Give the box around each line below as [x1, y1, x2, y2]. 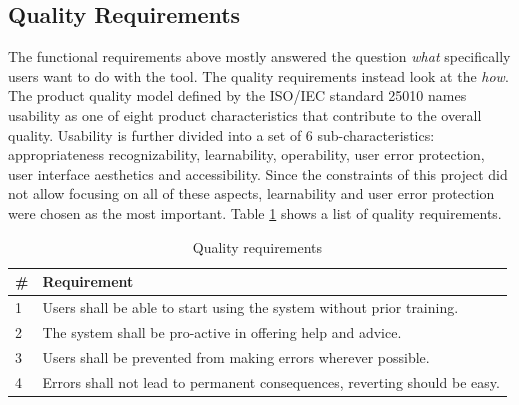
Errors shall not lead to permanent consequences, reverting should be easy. [42, 371, 500, 392]
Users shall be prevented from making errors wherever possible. [42, 346, 430, 367]
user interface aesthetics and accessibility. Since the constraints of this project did [8, 163, 508, 184]
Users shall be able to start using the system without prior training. [42, 296, 459, 317]
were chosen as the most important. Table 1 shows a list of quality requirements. [8, 202, 502, 223]
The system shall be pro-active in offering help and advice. [42, 321, 402, 342]
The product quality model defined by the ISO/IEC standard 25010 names [8, 85, 467, 106]
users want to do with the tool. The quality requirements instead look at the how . [8, 65, 509, 86]
